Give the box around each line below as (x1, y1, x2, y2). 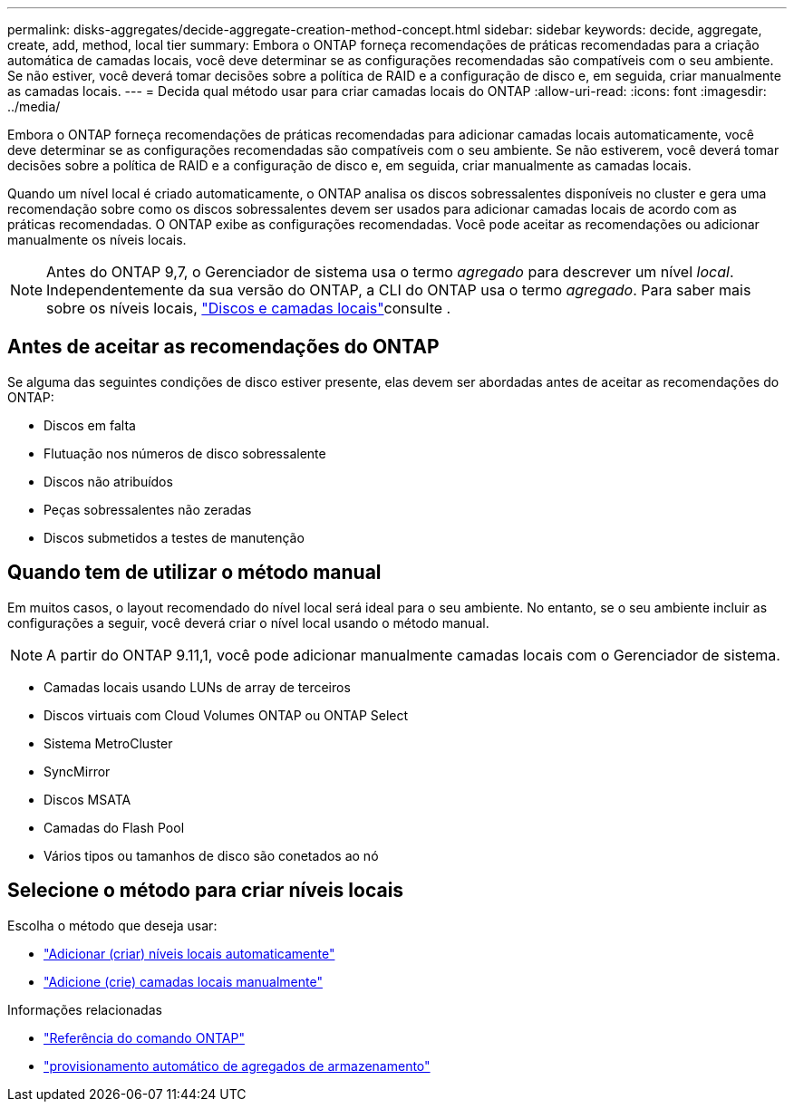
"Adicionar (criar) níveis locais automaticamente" (44, 945, 335, 961)
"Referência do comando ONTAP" (44, 1029, 245, 1046)
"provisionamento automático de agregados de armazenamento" (44, 1057, 431, 1074)
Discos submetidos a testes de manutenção (44, 529, 305, 545)
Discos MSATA (44, 791, 131, 807)
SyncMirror (44, 763, 111, 779)
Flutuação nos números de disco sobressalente (44, 445, 326, 461)
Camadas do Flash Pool (44, 819, 185, 835)
